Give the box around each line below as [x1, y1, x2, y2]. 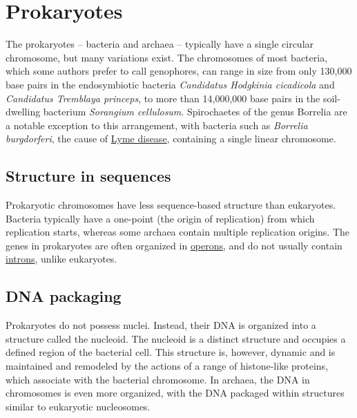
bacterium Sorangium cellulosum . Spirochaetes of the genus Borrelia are [43, 104, 347, 119]
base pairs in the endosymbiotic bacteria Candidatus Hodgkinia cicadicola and [6, 77, 335, 91]
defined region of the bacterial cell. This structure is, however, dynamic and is [6, 345, 336, 359]
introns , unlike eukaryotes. [6, 251, 117, 266]
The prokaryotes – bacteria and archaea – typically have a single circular [6, 37, 314, 51]
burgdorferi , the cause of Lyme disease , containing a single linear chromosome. [6, 131, 336, 146]
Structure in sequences [6, 165, 171, 187]
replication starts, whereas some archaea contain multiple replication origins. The [6, 225, 349, 239]
